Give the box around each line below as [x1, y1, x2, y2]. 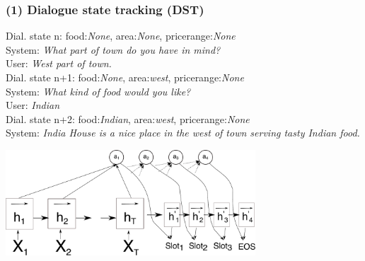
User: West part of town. [6, 56, 112, 71]
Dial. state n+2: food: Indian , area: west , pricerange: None [6, 111, 250, 126]
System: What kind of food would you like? [6, 83, 191, 98]
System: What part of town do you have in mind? [6, 42, 221, 57]
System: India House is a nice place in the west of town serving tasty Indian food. [6, 125, 360, 140]
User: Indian [6, 98, 60, 112]
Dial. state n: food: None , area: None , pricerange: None [6, 28, 236, 43]
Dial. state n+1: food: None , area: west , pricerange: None [6, 70, 244, 84]
